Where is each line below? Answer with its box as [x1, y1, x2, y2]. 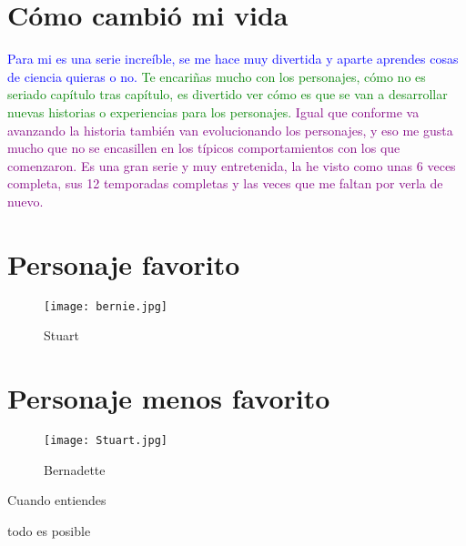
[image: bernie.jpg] [44, 299, 168, 313]
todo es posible [7, 521, 91, 540]
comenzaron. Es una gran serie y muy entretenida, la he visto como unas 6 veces [7, 156, 456, 175]
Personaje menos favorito [7, 379, 330, 417]
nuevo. [7, 191, 44, 210]
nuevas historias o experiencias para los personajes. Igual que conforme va [7, 102, 420, 121]
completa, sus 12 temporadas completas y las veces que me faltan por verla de [7, 174, 443, 193]
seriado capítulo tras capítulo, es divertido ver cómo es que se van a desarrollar [7, 85, 448, 104]
